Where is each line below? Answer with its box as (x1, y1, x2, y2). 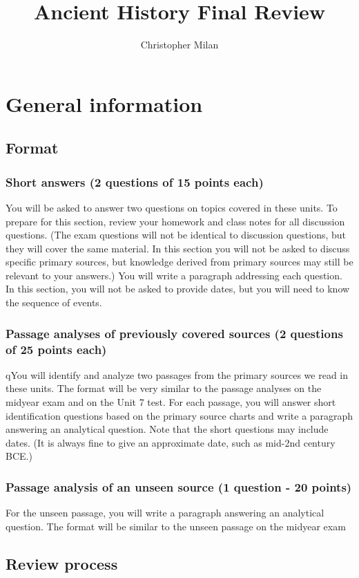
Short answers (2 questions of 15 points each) (6, 173, 264, 190)
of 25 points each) (6, 340, 107, 357)
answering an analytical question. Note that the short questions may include (6, 422, 329, 436)
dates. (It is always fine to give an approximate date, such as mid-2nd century (6, 435, 336, 449)
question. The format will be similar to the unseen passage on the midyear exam (6, 519, 346, 533)
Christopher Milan (140, 37, 219, 52)
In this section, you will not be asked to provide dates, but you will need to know (6, 281, 350, 296)
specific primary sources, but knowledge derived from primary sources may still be (6, 254, 353, 269)
